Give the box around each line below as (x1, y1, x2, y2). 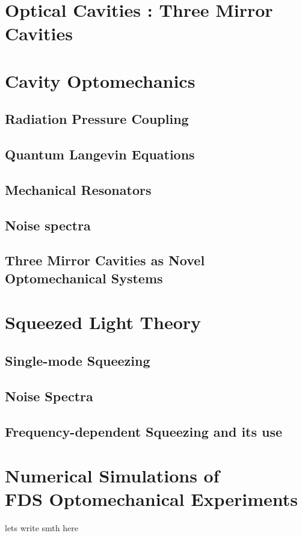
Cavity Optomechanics (5, 68, 196, 93)
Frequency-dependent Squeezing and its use (5, 422, 283, 440)
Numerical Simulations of (5, 463, 220, 488)
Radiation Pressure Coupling (5, 109, 189, 128)
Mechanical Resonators (5, 180, 152, 199)
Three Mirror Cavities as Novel (5, 251, 205, 270)
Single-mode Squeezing (5, 351, 150, 369)
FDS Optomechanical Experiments (5, 487, 298, 511)
